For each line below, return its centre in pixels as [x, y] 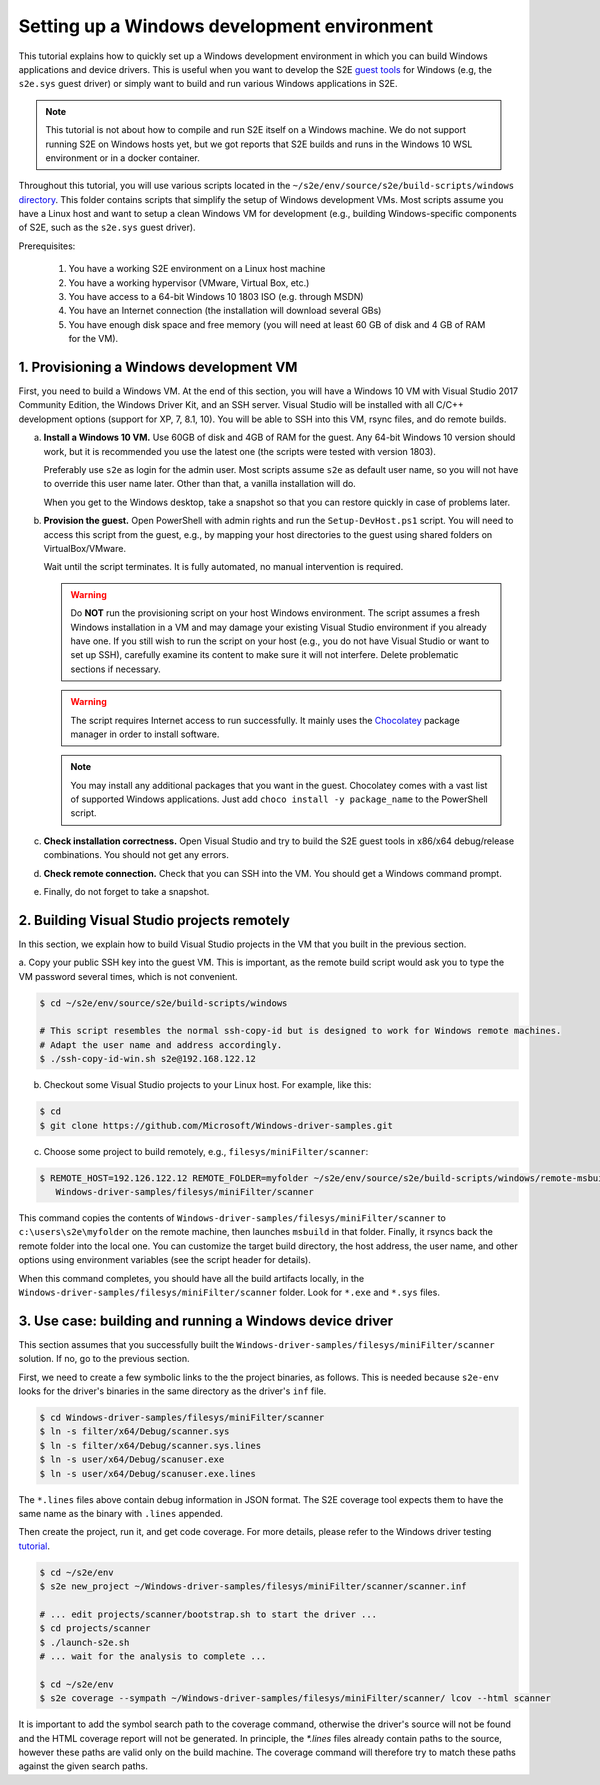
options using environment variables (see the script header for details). [165, 1260]
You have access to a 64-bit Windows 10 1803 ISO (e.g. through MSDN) [216, 297]
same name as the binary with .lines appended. [121, 1513]
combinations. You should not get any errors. [136, 855]
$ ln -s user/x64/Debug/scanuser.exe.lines [148, 1473]
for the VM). [93, 339]
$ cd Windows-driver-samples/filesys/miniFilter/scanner [182, 1417]
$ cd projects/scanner [95, 1628]
